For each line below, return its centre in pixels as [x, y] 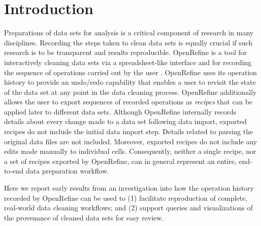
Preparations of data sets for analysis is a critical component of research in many [129, 33]
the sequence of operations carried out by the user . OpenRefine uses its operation [130, 72]
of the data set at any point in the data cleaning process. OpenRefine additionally [130, 92]
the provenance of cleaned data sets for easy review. [84, 217]
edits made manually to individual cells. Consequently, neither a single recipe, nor [130, 151]
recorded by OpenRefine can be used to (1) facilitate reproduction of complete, [126, 197]
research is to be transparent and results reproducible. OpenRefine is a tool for [125, 52]
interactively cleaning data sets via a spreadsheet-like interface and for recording [128, 62]
